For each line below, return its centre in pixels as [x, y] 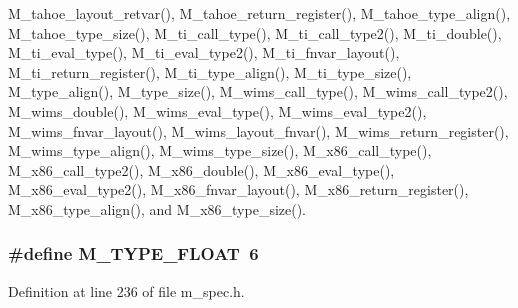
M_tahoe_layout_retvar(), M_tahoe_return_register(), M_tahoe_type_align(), [259, 13]
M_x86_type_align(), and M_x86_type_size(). [157, 208]
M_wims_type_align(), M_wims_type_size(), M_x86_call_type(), [220, 150]
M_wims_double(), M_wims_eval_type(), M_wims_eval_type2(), [217, 110]
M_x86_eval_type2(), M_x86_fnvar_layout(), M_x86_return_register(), [238, 189]
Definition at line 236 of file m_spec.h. [126, 290]
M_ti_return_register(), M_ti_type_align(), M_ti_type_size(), [210, 71]
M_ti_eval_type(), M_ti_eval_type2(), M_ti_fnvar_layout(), [204, 52]
